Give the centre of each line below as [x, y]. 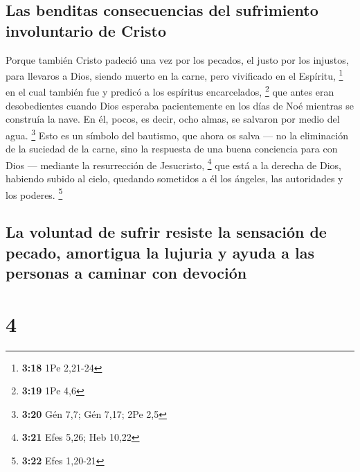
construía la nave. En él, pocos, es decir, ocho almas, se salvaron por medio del [173, 119]
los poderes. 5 [34, 193]
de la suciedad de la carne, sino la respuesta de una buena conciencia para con [172, 149]
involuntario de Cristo [86, 30]
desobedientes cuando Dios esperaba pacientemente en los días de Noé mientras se [180, 105]
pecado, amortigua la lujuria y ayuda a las [160, 252]
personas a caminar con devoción [126, 272]
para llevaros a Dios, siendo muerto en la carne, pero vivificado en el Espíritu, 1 [174, 75]
